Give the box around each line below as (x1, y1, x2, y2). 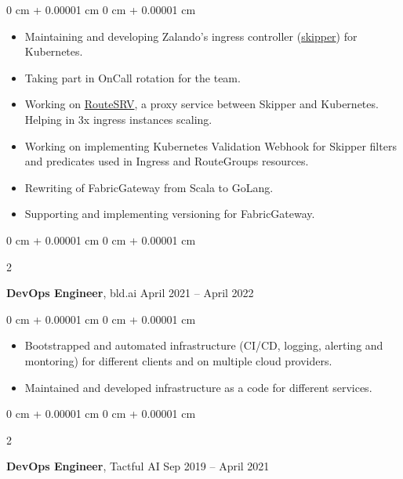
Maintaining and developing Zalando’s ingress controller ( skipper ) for (24, 27, 358, 44)
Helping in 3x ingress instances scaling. (24, 111, 212, 127)
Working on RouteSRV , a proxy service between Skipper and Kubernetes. (24, 96, 379, 112)
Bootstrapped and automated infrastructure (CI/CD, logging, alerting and (24, 337, 383, 354)
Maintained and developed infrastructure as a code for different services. (24, 379, 372, 395)
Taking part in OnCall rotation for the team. (24, 69, 241, 85)
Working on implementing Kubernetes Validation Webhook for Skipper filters (24, 137, 397, 154)
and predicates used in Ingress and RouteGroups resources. (24, 153, 309, 169)
